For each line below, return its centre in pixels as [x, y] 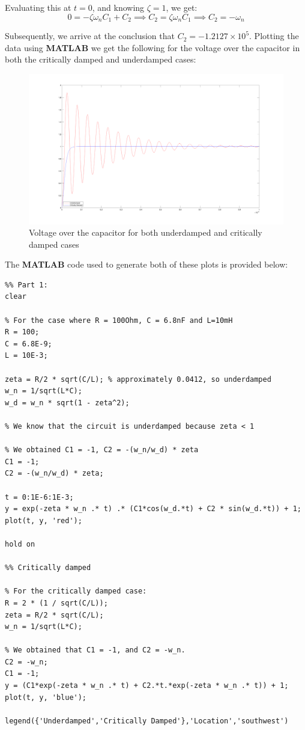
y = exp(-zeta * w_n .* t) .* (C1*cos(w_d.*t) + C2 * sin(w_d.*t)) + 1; [153, 509]
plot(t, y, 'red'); [44, 520]
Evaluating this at [38, 7]
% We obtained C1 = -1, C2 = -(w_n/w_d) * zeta [102, 450]
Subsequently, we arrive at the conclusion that [90, 36]
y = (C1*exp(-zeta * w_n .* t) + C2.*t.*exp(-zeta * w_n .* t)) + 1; [147, 686]
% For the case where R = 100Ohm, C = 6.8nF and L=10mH [119, 320]
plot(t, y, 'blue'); [46, 697]
